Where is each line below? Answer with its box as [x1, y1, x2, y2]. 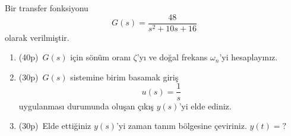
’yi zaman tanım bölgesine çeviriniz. [116, 119, 247, 132]
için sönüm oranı [70, 51, 131, 63]
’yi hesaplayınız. [219, 51, 278, 63]
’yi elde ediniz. [179, 99, 232, 112]
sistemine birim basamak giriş [70, 70, 179, 83]
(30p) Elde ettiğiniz [18, 119, 91, 132]
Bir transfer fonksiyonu [5, 2, 88, 14]
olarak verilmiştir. [5, 31, 69, 43]
